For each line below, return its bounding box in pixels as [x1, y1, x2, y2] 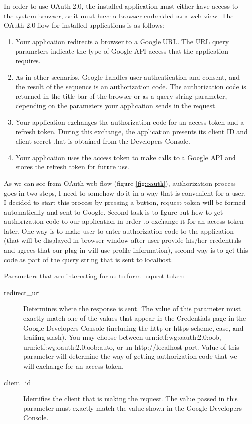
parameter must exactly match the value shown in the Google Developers [23, 403, 242, 413]
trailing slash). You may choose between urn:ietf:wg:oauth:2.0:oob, [23, 332, 221, 342]
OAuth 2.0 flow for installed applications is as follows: [4, 20, 164, 30]
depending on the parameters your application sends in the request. [15, 100, 217, 111]
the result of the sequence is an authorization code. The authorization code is [15, 81, 246, 92]
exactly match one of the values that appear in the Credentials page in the [23, 313, 246, 323]
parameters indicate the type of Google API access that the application [15, 46, 229, 56]
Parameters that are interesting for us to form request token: [4, 271, 185, 281]
